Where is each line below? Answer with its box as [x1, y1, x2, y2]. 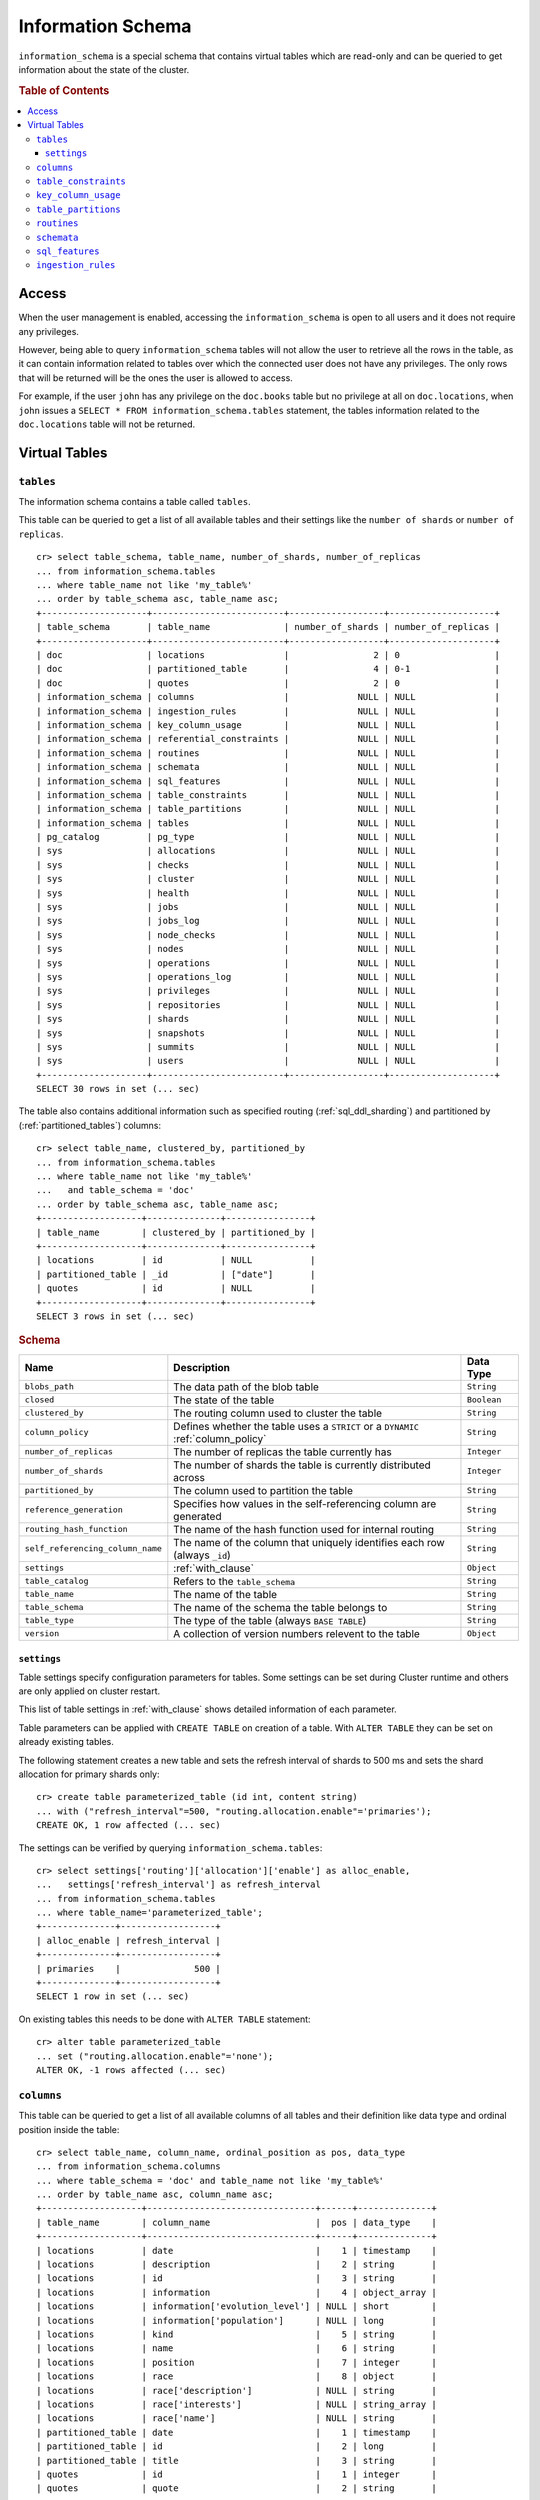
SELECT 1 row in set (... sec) [36, 1991, 190, 2002]
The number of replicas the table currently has [173, 1445, 392, 1459]
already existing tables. [18, 1736, 114, 1748]
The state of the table [173, 1393, 275, 1407]
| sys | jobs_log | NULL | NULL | [36, 915, 500, 927]
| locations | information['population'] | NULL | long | [36, 2315, 437, 2326]
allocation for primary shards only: [18, 1768, 160, 1780]
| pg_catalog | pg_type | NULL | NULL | [36, 831, 500, 843]
